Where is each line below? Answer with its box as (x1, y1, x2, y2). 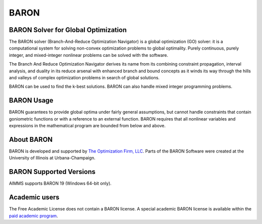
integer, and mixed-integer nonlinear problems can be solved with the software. (9, 52, 168, 58)
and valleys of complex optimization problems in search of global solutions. (9, 75, 160, 81)
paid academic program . (9, 213, 58, 219)
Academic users (9, 193, 60, 202)
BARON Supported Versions (9, 168, 96, 176)
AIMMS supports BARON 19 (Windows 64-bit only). (9, 180, 112, 187)
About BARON (9, 135, 53, 143)
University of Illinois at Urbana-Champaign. (9, 155, 96, 161)
